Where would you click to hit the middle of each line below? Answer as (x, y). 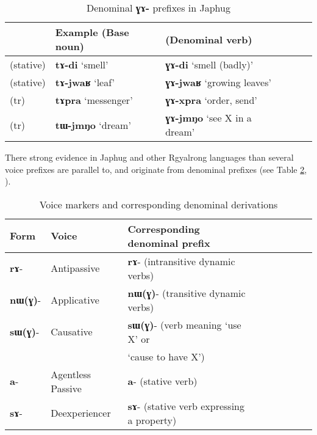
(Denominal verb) (209, 39)
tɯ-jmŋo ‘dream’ (93, 125)
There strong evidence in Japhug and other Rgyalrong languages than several (149, 157)
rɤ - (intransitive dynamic (181, 261)
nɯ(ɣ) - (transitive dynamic (187, 293)
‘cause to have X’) (166, 356)
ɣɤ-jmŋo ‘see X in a (208, 118)
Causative (72, 332)
